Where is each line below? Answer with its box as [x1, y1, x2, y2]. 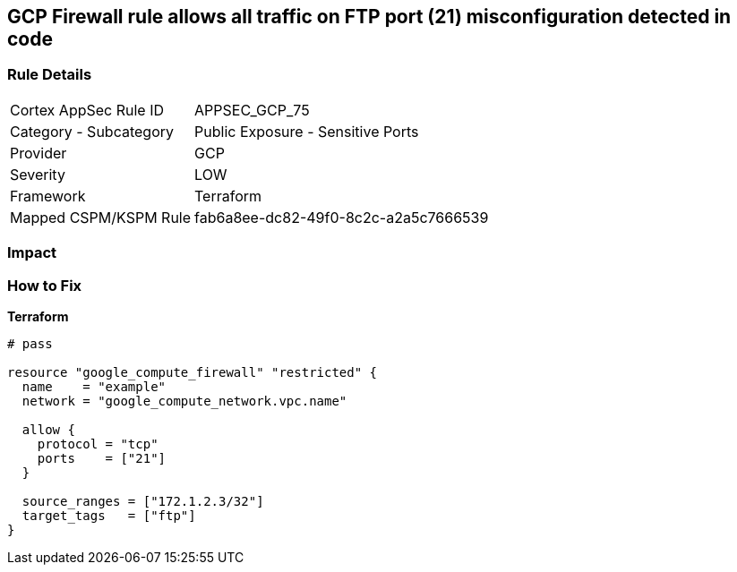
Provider [10, 143, 67, 162]
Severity [10, 165, 65, 184]
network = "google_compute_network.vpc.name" [21, 393, 347, 408]
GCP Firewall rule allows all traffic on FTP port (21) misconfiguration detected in [7, 5, 732, 28]
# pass [7, 336, 53, 351]
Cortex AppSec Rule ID [10, 100, 165, 119]
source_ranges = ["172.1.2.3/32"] [21, 493, 264, 508]
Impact [7, 243, 57, 262]
